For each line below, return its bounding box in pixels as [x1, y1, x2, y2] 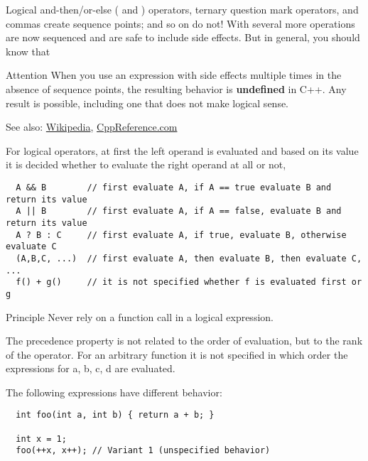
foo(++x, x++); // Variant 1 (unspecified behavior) [16, 445, 271, 456]
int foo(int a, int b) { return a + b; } [16, 410, 215, 421]
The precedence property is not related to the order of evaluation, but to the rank [6, 333, 363, 348]
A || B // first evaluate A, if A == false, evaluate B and [16, 206, 342, 217]
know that [6, 43, 50, 58]
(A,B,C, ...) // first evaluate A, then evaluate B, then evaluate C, [16, 253, 362, 264]
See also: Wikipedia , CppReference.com [6, 119, 178, 134]
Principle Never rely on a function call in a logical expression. [6, 309, 274, 324]
